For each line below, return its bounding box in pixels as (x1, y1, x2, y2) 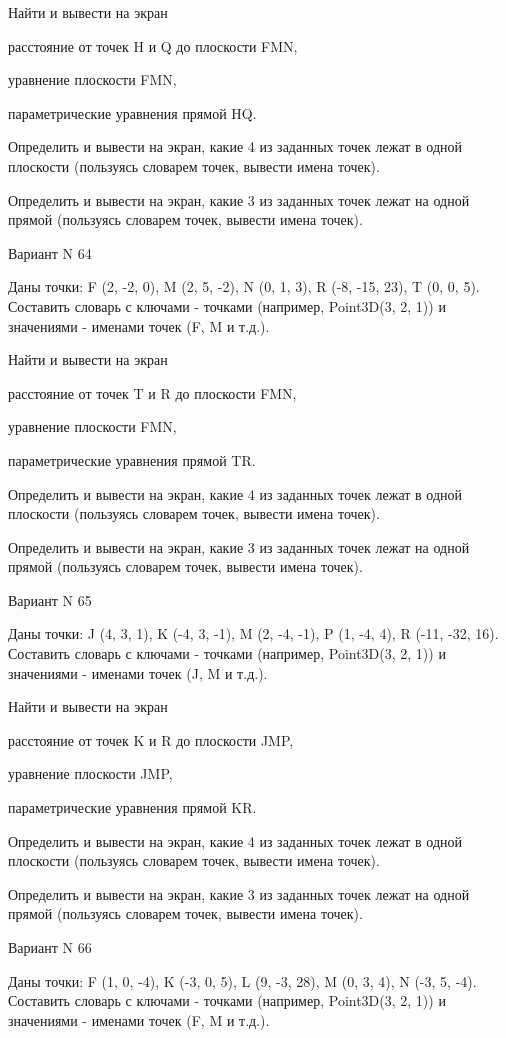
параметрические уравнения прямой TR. (8, 449, 256, 470)
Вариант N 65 (8, 589, 92, 610)
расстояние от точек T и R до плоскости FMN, (8, 382, 297, 403)
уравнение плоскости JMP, (8, 763, 173, 784)
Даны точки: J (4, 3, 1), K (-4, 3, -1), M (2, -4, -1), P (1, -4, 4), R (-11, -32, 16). (8, 623, 499, 644)
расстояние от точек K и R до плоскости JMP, (8, 729, 294, 750)
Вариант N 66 (8, 937, 92, 957)
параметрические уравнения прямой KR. (8, 797, 257, 818)
